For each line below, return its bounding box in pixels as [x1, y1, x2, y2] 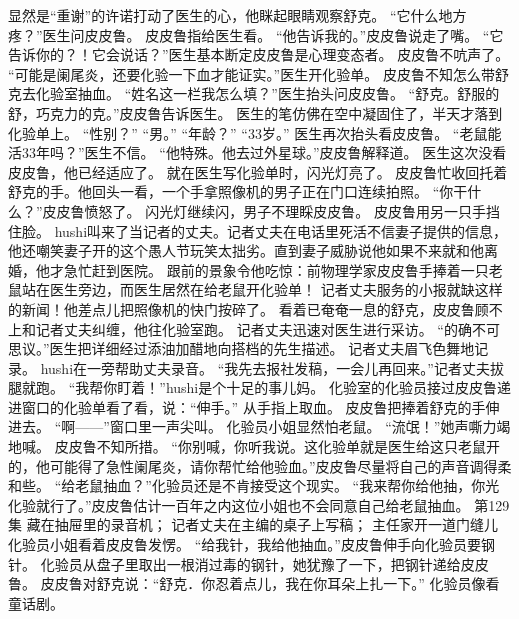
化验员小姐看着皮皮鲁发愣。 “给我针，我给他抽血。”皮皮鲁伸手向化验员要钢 [8, 534, 495, 555]
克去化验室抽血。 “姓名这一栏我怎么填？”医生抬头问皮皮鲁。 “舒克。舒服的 [8, 83, 500, 104]
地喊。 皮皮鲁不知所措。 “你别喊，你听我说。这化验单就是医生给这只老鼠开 [8, 436, 500, 457]
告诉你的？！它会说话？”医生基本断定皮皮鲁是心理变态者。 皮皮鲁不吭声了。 [8, 44, 510, 65]
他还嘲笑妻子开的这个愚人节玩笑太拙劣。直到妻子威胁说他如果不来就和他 [8, 240, 484, 261]
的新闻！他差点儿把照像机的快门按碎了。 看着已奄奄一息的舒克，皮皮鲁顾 [8, 298, 489, 319]
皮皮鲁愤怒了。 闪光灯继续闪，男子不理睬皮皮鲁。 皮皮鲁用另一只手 [42, 200, 486, 221]
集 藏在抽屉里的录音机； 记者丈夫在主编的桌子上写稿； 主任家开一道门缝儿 [8, 514, 498, 535]
